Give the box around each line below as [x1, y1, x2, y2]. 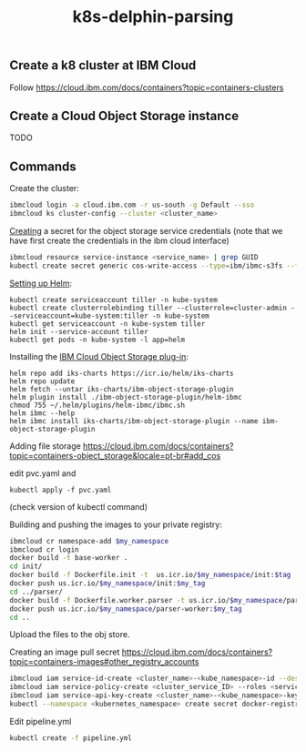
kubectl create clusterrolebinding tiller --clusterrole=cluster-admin [9, 303, 287, 312]
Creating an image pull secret [9, 646, 120, 657]
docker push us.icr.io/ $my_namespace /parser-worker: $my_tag [9, 604, 243, 614]
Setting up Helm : [9, 278, 73, 289]
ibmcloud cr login [9, 544, 79, 554]
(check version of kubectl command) [9, 501, 148, 512]
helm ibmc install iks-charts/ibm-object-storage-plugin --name [9, 416, 259, 425]
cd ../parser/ [9, 587, 64, 596]
